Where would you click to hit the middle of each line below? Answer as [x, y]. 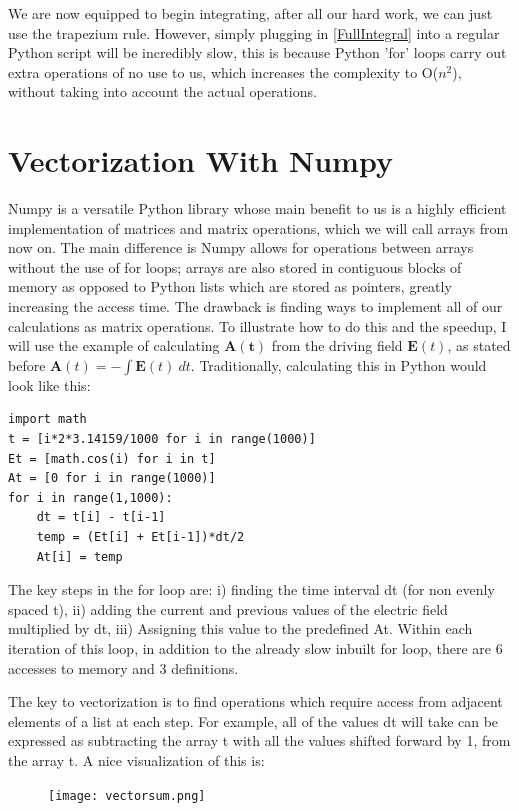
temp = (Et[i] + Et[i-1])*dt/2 [140, 537]
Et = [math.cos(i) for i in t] [112, 458]
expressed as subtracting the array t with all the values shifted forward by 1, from [259, 740]
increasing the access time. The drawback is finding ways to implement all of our [255, 306]
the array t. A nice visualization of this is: [136, 759]
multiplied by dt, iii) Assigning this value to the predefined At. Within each [240, 628]
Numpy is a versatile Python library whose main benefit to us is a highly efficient [257, 208]
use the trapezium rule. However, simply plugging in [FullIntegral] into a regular [254, 32]
